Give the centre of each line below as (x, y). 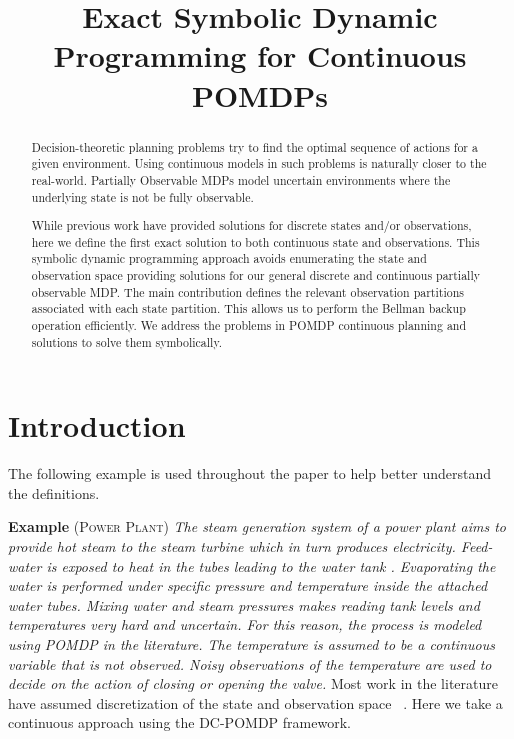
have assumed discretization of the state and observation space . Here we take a (255, 702)
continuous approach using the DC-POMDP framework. (179, 722)
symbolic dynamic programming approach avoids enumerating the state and (229, 258)
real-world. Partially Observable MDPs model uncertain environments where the (241, 179)
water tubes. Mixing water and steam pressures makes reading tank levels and (244, 604)
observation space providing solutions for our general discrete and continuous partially (256, 275)
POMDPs (260, 94)
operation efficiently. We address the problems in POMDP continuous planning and (249, 325)
